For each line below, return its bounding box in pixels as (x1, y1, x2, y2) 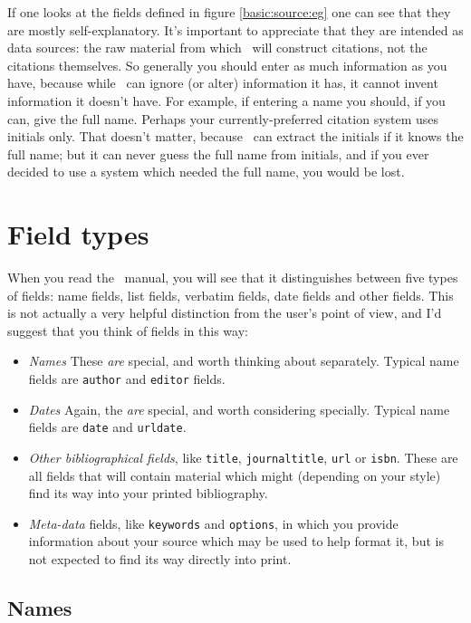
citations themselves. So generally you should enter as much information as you (7, 55, 447, 74)
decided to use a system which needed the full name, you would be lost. (7, 162, 405, 181)
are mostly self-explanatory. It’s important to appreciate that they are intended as (7, 20, 464, 39)
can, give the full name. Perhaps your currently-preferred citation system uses (7, 109, 439, 128)
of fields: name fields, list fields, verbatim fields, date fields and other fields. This (7, 285, 454, 304)
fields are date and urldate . (28, 417, 187, 436)
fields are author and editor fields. (28, 369, 226, 388)
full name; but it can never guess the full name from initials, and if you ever (7, 144, 429, 163)
